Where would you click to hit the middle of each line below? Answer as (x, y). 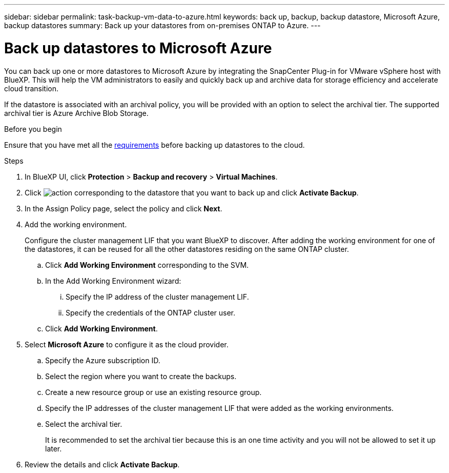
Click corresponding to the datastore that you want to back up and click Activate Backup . (192, 192)
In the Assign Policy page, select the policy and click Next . (124, 208)
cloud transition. (32, 88)
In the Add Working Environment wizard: (113, 281)
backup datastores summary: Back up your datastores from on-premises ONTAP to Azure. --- (162, 25)
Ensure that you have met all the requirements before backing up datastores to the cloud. (155, 145)
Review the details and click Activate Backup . (102, 464)
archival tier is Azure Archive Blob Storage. (76, 113)
